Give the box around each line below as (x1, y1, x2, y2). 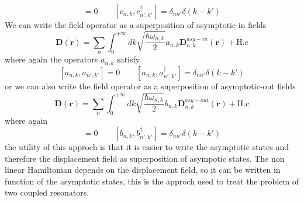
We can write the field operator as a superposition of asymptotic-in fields (5, 19, 267, 30)
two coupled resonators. (5, 186, 89, 198)
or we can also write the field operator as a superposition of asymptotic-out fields (5, 79, 296, 92)
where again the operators (5, 53, 98, 65)
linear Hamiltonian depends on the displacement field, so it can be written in (5, 163, 281, 176)
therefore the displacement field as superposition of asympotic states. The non (5, 152, 285, 164)
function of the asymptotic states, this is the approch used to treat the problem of (5, 175, 299, 187)
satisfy (117, 53, 140, 65)
